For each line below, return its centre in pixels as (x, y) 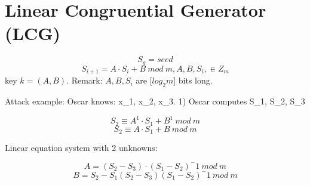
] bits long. (193, 80)
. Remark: (85, 80)
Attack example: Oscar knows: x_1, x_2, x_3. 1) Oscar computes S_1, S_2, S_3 (155, 101)
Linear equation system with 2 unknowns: (81, 148)
